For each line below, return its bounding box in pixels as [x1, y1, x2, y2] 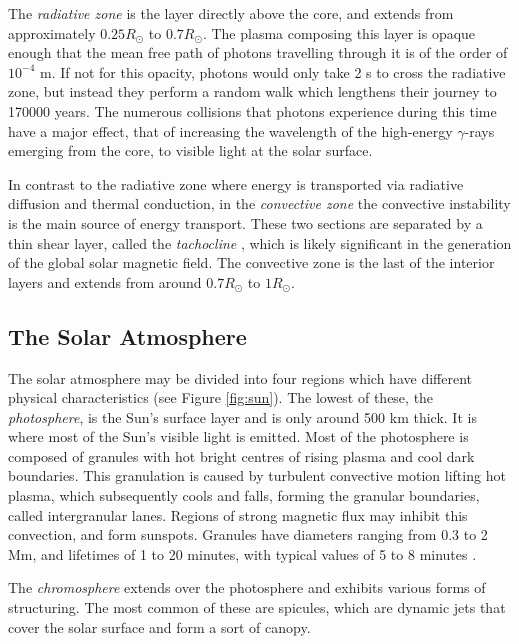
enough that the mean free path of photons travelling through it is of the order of [8, 42, 508, 63]
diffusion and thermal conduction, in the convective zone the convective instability [8, 193, 511, 214]
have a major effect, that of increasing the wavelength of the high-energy [8, 120, 453, 141]
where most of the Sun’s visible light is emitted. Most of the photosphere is [8, 426, 469, 447]
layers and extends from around [8, 271, 202, 292]
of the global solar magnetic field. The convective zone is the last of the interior [8, 252, 495, 273]
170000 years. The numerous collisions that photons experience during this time [8, 100, 497, 121]
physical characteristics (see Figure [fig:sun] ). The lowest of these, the [8, 387, 434, 408]
